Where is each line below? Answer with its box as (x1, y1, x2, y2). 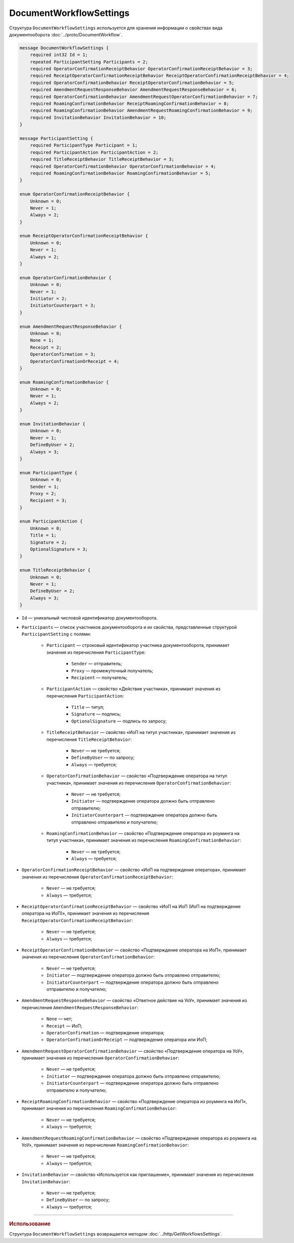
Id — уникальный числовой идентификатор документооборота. (21, 615, 158, 621)
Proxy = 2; (30, 491, 57, 496)
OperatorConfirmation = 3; (30, 351, 96, 357)
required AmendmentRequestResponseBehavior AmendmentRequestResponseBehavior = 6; (30, 87, 237, 93)
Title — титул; (71, 704, 104, 710)
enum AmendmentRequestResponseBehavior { (19, 323, 122, 329)
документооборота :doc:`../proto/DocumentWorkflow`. (9, 31, 123, 37)
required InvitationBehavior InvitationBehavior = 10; (30, 114, 166, 120)
